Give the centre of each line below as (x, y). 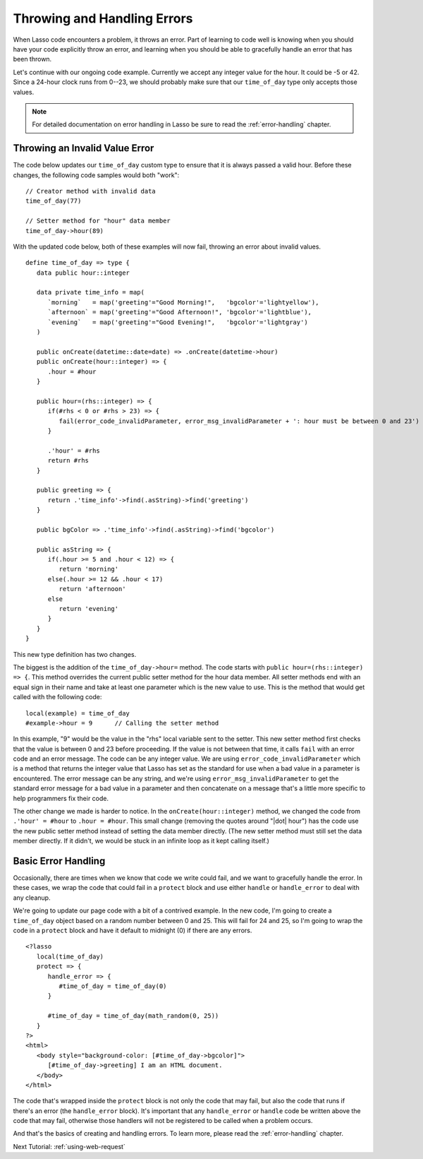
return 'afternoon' (92, 589)
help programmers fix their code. (61, 798)
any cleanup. (32, 898)
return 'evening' (89, 608)
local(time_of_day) (70, 956)
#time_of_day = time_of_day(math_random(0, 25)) (133, 1016)
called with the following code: (57, 697)
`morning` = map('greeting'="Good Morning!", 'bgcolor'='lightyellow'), (183, 302)
